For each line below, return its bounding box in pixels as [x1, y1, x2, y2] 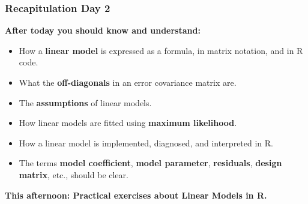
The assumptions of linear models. [19, 96, 152, 109]
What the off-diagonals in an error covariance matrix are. [19, 76, 237, 88]
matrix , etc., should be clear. [19, 168, 128, 181]
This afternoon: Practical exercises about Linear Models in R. [5, 188, 267, 201]
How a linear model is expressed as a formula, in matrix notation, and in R [19, 44, 303, 56]
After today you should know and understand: [5, 24, 201, 37]
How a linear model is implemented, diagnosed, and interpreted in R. [19, 136, 273, 149]
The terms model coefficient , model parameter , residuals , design [19, 157, 282, 169]
